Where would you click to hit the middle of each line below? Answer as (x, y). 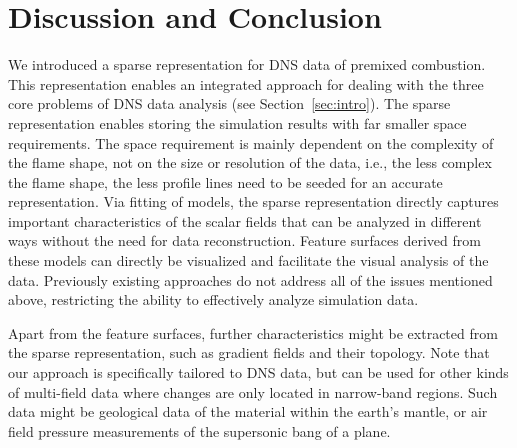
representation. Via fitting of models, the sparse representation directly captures (253, 201)
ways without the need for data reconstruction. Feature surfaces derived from (244, 240)
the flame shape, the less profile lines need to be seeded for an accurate (225, 181)
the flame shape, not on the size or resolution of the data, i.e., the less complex (250, 162)
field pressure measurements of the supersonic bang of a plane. (199, 430)
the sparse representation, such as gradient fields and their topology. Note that (249, 352)
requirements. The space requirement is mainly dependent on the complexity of (251, 142)
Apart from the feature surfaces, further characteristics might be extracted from (253, 332)
